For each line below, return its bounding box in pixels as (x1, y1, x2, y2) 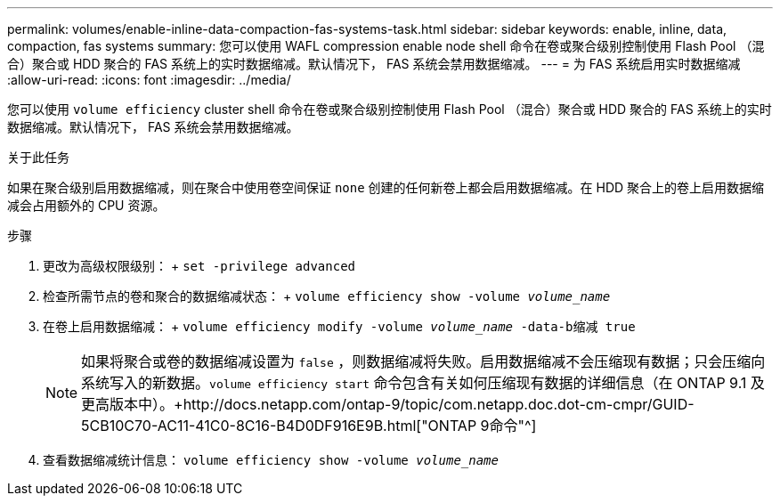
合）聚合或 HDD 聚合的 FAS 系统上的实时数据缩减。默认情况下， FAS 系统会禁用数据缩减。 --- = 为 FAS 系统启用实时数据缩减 (7, 56, 741, 71)
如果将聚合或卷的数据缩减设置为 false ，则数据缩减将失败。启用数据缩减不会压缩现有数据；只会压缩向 (81, 353, 766, 370)
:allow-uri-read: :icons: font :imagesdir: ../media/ (7, 72, 291, 87)
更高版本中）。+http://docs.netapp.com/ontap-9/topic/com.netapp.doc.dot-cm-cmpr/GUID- (81, 395, 695, 413)
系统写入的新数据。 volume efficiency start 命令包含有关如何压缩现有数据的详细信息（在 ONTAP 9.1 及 (81, 374, 765, 392)
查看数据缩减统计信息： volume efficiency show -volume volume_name (43, 452, 499, 467)
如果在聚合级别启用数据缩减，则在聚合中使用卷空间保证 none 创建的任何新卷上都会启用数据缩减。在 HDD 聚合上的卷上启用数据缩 (7, 180, 765, 195)
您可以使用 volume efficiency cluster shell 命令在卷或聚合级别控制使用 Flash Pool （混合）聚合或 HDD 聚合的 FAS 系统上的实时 (7, 101, 772, 117)
